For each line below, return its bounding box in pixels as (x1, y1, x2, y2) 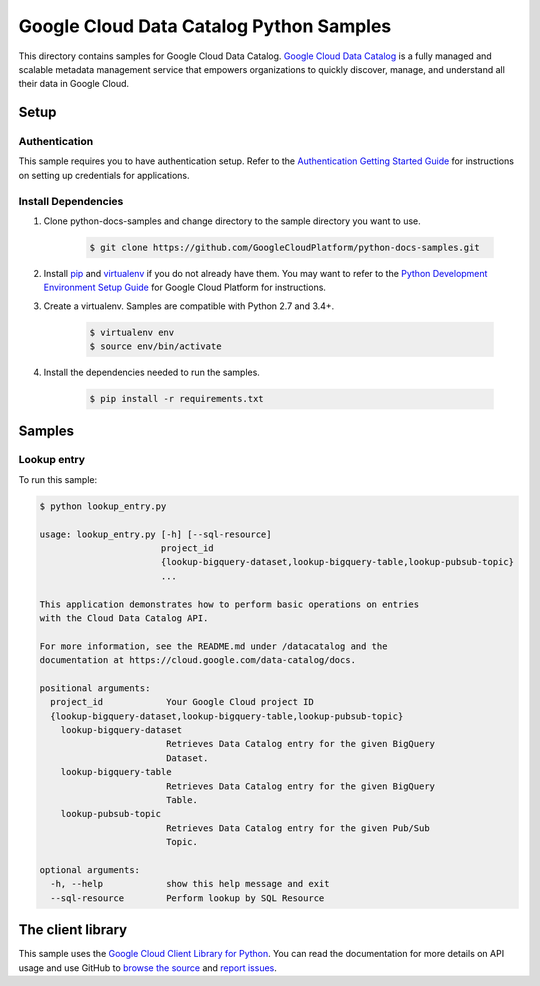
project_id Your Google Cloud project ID (50, 696, 314, 708)
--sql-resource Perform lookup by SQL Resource (50, 892, 325, 904)
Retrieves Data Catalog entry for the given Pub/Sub (165, 822, 430, 834)
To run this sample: (18, 473, 98, 485)
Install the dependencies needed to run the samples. (43, 366, 260, 379)
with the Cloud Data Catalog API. (39, 612, 209, 624)
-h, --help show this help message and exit (50, 878, 330, 890)
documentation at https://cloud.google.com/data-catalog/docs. (39, 655, 357, 666)
